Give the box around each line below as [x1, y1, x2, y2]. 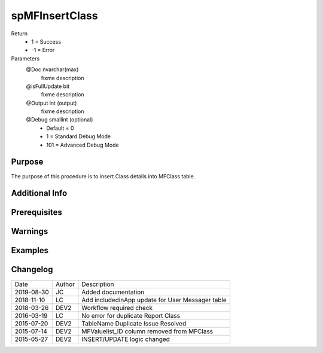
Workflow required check [81, 303, 153, 312]
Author [56, 280, 75, 288]
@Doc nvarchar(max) [26, 66, 79, 73]
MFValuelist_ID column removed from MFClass [81, 327, 214, 335]
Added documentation [81, 288, 145, 296]
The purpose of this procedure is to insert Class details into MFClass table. [11, 172, 196, 179]
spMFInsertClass [11, 9, 98, 22]
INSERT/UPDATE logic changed [81, 335, 170, 343]
